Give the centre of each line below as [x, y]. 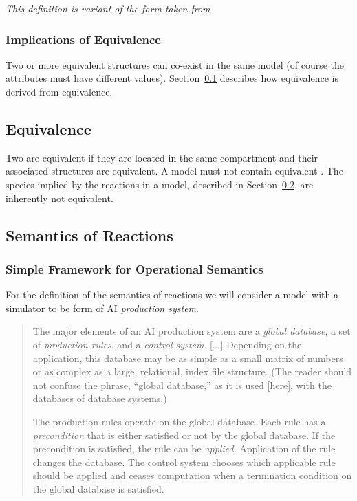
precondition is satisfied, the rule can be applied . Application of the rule [184, 448]
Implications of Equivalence [83, 39]
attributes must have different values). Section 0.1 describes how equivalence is [172, 78]
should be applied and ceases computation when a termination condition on [192, 475]
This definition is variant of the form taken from [108, 8]
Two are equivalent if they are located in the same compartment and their [162, 157]
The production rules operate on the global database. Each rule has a [179, 421]
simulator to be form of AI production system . [102, 308]
